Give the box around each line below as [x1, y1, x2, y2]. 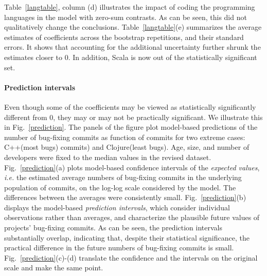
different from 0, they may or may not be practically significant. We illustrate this [4, 111, 263, 122]
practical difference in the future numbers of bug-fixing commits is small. [4, 242, 234, 253]
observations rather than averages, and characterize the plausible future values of [4, 212, 260, 223]
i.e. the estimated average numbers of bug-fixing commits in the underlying [4, 172, 242, 183]
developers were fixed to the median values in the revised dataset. [4, 151, 211, 162]
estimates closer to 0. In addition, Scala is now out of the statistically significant [4, 51, 257, 62]
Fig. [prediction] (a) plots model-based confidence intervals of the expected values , [4, 162, 260, 172]
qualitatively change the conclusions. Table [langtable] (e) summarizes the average [4, 22, 262, 32]
